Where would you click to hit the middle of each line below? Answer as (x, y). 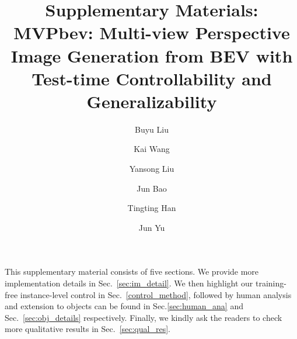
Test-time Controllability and (152, 78)
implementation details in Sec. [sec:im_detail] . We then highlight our (129, 283)
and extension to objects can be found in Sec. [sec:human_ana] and (124, 306)
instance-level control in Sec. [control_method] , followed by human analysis (156, 294)
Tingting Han (152, 208)
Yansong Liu (152, 169)
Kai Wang (152, 149)
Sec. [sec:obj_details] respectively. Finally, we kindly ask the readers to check (144, 317)
